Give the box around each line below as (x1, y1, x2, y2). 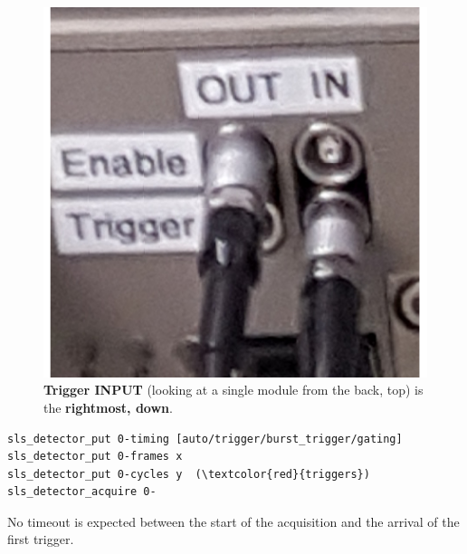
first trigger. (7, 530, 74, 549)
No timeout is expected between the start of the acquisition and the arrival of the (7, 511, 460, 530)
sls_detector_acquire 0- (7, 485, 157, 499)
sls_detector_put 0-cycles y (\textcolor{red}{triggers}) (7, 467, 370, 481)
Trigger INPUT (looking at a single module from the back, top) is (43, 380, 424, 399)
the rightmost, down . (43, 397, 173, 416)
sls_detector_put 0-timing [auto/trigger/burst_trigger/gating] (7, 432, 403, 445)
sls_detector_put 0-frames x (7, 450, 183, 463)
